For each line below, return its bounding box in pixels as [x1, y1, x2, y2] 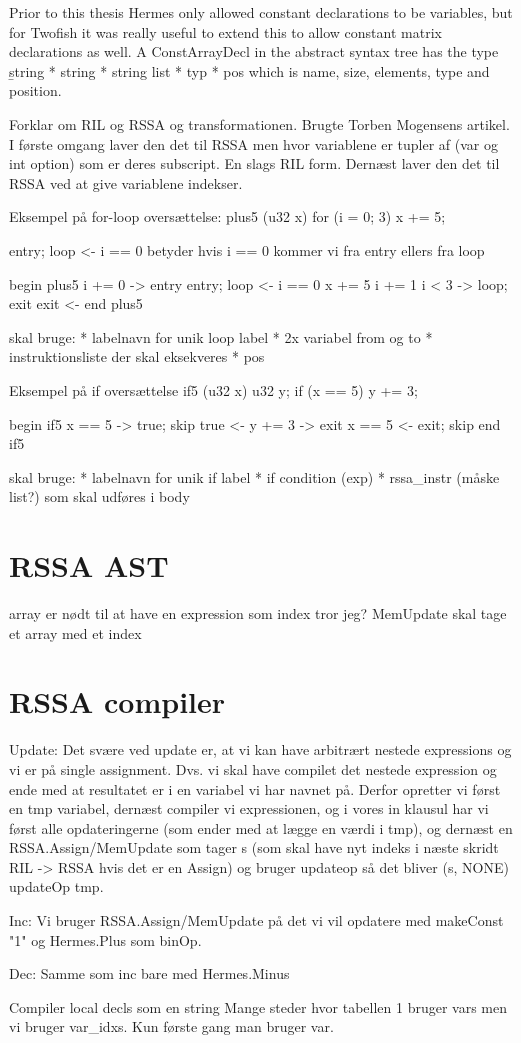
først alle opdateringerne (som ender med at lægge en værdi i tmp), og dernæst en [9, 817, 513, 838]
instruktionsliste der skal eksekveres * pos [9, 346, 265, 367]
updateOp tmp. [9, 876, 104, 897]
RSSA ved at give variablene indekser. [9, 172, 243, 193]
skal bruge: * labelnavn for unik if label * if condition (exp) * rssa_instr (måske [9, 466, 500, 487]
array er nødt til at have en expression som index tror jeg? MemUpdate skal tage [9, 603, 507, 623]
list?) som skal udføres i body [9, 486, 190, 507]
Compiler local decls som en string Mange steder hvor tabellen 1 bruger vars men [9, 996, 508, 1017]
